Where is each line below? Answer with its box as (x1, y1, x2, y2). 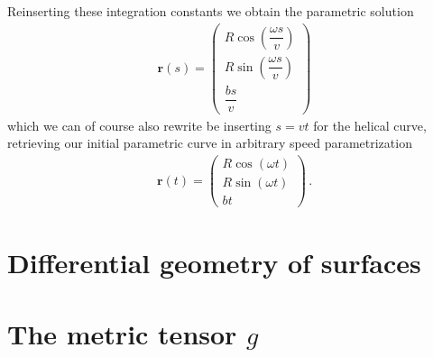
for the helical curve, (313, 115, 427, 134)
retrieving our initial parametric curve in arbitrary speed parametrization (7, 133, 412, 152)
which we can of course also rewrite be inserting (7, 115, 272, 134)
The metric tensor (7, 315, 237, 352)
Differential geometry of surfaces (7, 244, 421, 281)
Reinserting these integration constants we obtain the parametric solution (7, 2, 414, 20)
